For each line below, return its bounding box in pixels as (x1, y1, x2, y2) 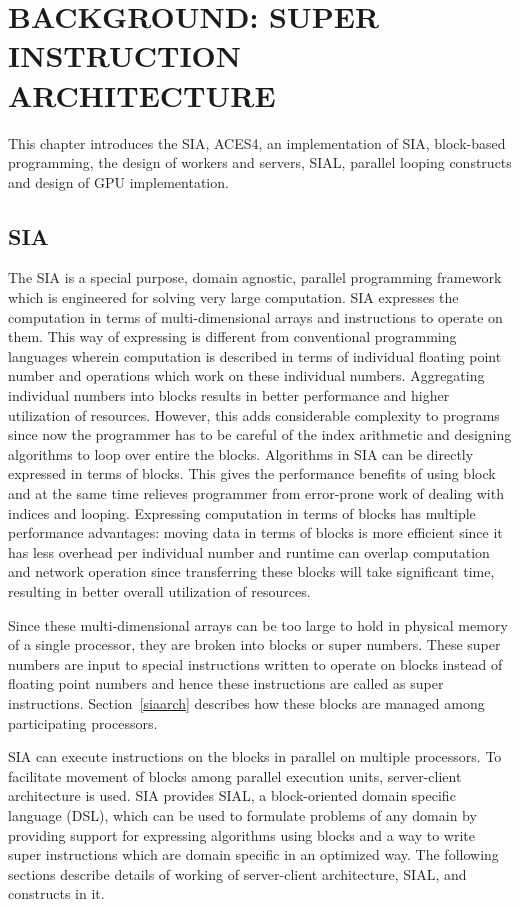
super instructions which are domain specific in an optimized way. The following (8, 844, 499, 865)
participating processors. (8, 712, 158, 733)
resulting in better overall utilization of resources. (8, 580, 311, 601)
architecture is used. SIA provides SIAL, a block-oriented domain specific (8, 785, 456, 806)
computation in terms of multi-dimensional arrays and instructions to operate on (8, 306, 503, 327)
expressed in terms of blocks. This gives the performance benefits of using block (8, 463, 496, 484)
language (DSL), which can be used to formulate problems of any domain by (8, 804, 477, 825)
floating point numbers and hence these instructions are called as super (8, 673, 444, 694)
